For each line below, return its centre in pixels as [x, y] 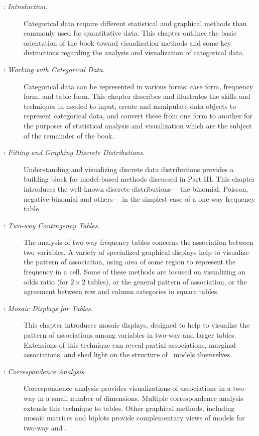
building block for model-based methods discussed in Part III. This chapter [139, 179]
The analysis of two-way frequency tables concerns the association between [139, 242]
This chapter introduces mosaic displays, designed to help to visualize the [137, 325]
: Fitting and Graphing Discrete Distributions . [74, 152]
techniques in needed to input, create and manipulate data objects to [130, 106]
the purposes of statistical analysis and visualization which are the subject [138, 125]
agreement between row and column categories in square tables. [121, 291]
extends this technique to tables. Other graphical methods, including [129, 408]
